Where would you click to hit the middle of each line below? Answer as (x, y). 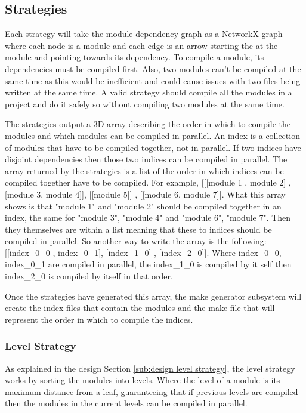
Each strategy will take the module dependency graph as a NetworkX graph (144, 34)
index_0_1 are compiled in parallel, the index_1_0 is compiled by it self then (148, 264)
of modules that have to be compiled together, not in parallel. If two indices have (153, 147)
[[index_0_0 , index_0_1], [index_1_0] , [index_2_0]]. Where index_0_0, (143, 252)
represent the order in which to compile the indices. (99, 319)
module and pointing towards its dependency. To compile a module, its (135, 57)
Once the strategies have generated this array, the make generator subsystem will (153, 296)
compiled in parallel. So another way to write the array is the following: (136, 241)
